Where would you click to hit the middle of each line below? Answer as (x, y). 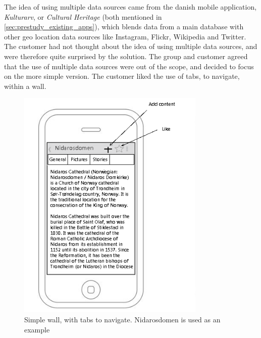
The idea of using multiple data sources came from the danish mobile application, (130, 7)
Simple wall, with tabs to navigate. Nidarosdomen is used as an (122, 319)
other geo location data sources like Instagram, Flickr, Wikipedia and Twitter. (125, 36)
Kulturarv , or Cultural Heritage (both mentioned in (83, 16)
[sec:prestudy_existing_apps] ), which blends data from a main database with (124, 27)
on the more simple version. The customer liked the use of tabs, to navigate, (122, 76)
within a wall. (25, 86)
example (37, 329)
